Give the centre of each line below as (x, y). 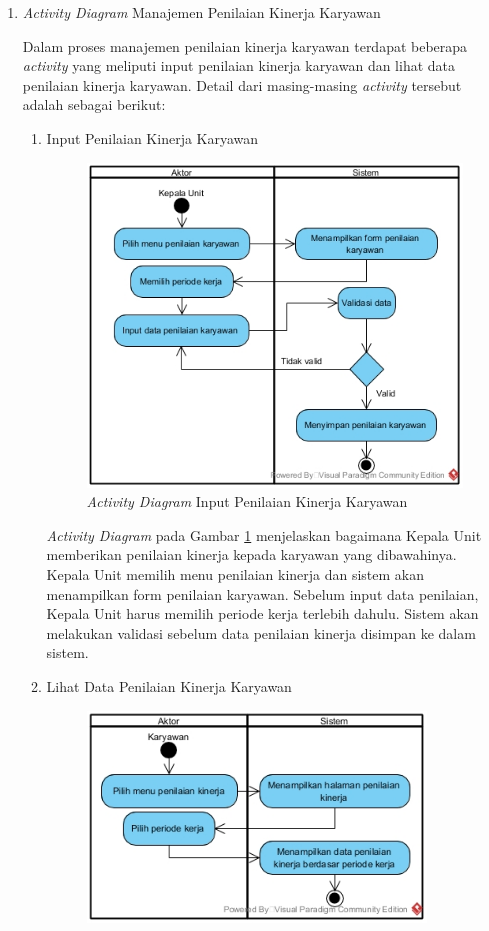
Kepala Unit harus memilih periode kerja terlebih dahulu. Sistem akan (262, 613)
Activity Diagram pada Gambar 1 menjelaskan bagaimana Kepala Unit (264, 534)
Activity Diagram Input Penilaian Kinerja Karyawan (247, 501)
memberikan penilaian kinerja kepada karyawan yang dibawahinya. (251, 554)
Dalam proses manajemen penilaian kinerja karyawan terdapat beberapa (245, 45)
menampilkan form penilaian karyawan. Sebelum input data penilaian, (262, 593)
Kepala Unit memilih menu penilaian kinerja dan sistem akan (235, 574)
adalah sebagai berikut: (94, 104)
